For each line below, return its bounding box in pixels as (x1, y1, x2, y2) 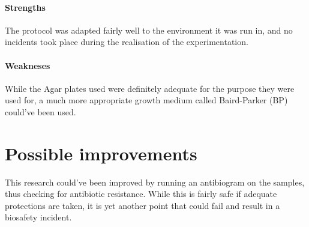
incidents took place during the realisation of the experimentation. (5, 35, 248, 48)
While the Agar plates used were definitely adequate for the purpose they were (5, 82, 295, 94)
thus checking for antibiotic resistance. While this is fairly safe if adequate (5, 187, 277, 200)
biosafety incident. (5, 211, 72, 223)
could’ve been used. (5, 105, 76, 118)
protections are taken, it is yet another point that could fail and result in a (5, 199, 280, 211)
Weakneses (5, 59, 50, 71)
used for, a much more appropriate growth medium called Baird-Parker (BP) (5, 94, 288, 106)
